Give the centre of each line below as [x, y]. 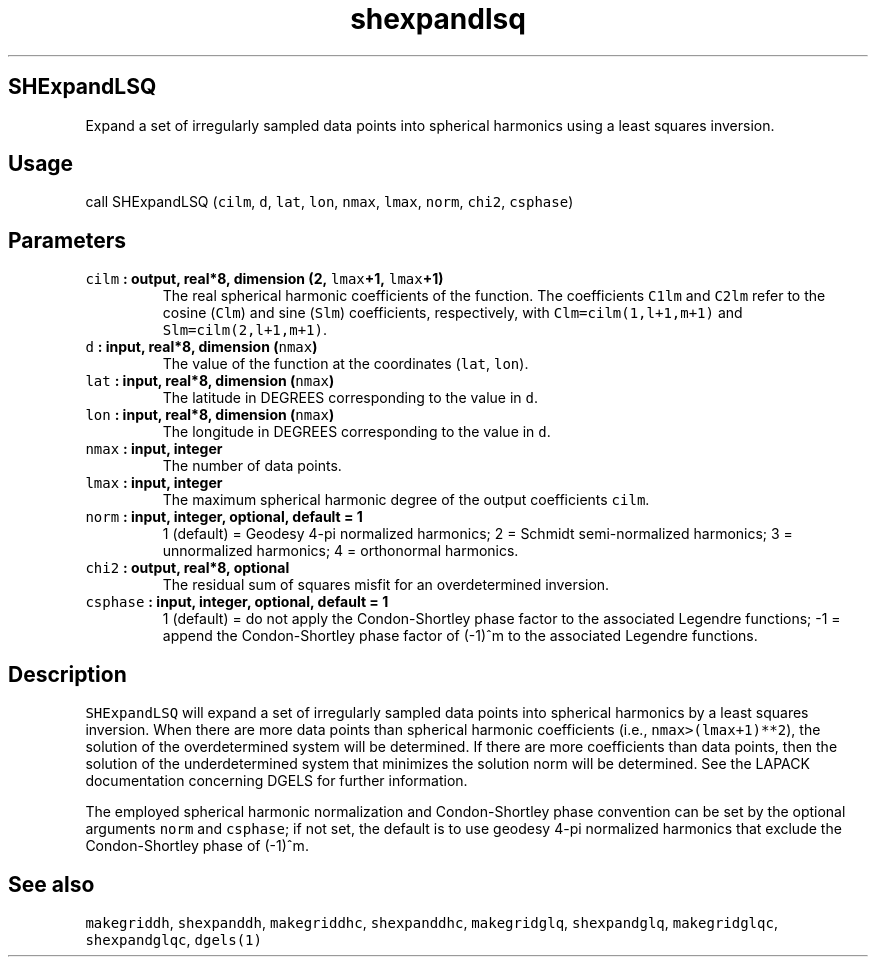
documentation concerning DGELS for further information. [276, 781]
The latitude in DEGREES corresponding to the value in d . [350, 398]
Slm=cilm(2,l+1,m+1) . [244, 330]
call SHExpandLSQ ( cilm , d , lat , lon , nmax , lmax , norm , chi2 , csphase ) [329, 202]
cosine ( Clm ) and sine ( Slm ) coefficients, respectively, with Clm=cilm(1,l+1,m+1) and [452, 313]
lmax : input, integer [154, 483]
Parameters [67, 240]
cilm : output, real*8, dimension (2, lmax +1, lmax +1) [264, 279]
